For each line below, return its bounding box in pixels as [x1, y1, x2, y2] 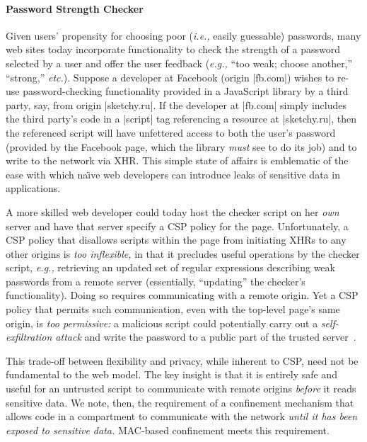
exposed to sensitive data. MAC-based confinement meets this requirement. [6, 422, 330, 437]
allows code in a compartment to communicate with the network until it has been [6, 409, 358, 424]
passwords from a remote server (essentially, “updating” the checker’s [6, 273, 305, 288]
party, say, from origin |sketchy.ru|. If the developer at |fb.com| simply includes [6, 97, 346, 112]
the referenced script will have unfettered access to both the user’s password [6, 125, 336, 140]
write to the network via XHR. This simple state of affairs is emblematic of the [6, 153, 349, 168]
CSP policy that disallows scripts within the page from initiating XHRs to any [6, 232, 346, 247]
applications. [6, 181, 61, 195]
